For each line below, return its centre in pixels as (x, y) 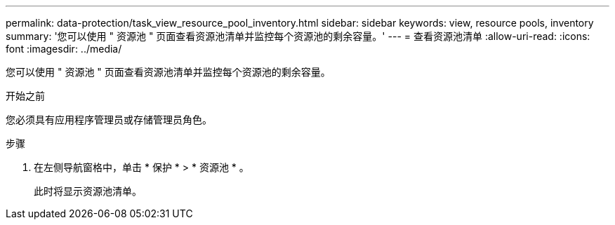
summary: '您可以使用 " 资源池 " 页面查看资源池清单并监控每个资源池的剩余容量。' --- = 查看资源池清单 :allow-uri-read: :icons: (298, 36)
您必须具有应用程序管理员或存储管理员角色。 (109, 120)
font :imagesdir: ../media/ (64, 49)
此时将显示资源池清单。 (88, 191)
